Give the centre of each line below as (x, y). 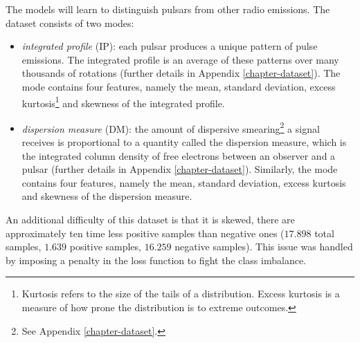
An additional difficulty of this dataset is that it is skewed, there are (150, 220)
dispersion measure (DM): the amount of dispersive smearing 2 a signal (171, 127)
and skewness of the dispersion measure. (107, 196)
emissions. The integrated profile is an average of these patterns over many (180, 59)
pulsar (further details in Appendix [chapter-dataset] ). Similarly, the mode (180, 169)
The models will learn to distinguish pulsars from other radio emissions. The (168, 9)
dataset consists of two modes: (70, 22)
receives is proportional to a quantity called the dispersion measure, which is (184, 142)
